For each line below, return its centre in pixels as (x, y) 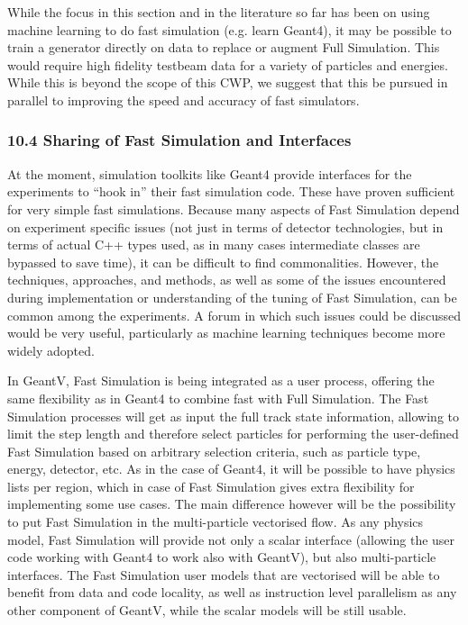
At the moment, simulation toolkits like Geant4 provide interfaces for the (210, 173)
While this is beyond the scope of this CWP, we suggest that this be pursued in (228, 82)
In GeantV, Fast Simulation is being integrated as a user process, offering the (221, 380)
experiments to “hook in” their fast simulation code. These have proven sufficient (231, 191)
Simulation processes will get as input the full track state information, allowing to (234, 416)
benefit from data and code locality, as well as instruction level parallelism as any (232, 592)
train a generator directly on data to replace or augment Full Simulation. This (224, 47)
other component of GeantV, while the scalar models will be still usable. (207, 610)
